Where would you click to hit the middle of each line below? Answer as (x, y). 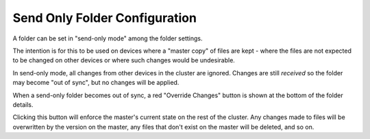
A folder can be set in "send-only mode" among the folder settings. (108, 38)
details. (23, 104)
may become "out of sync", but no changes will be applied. (96, 83)
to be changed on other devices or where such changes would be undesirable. (124, 60)
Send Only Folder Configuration (104, 18)
